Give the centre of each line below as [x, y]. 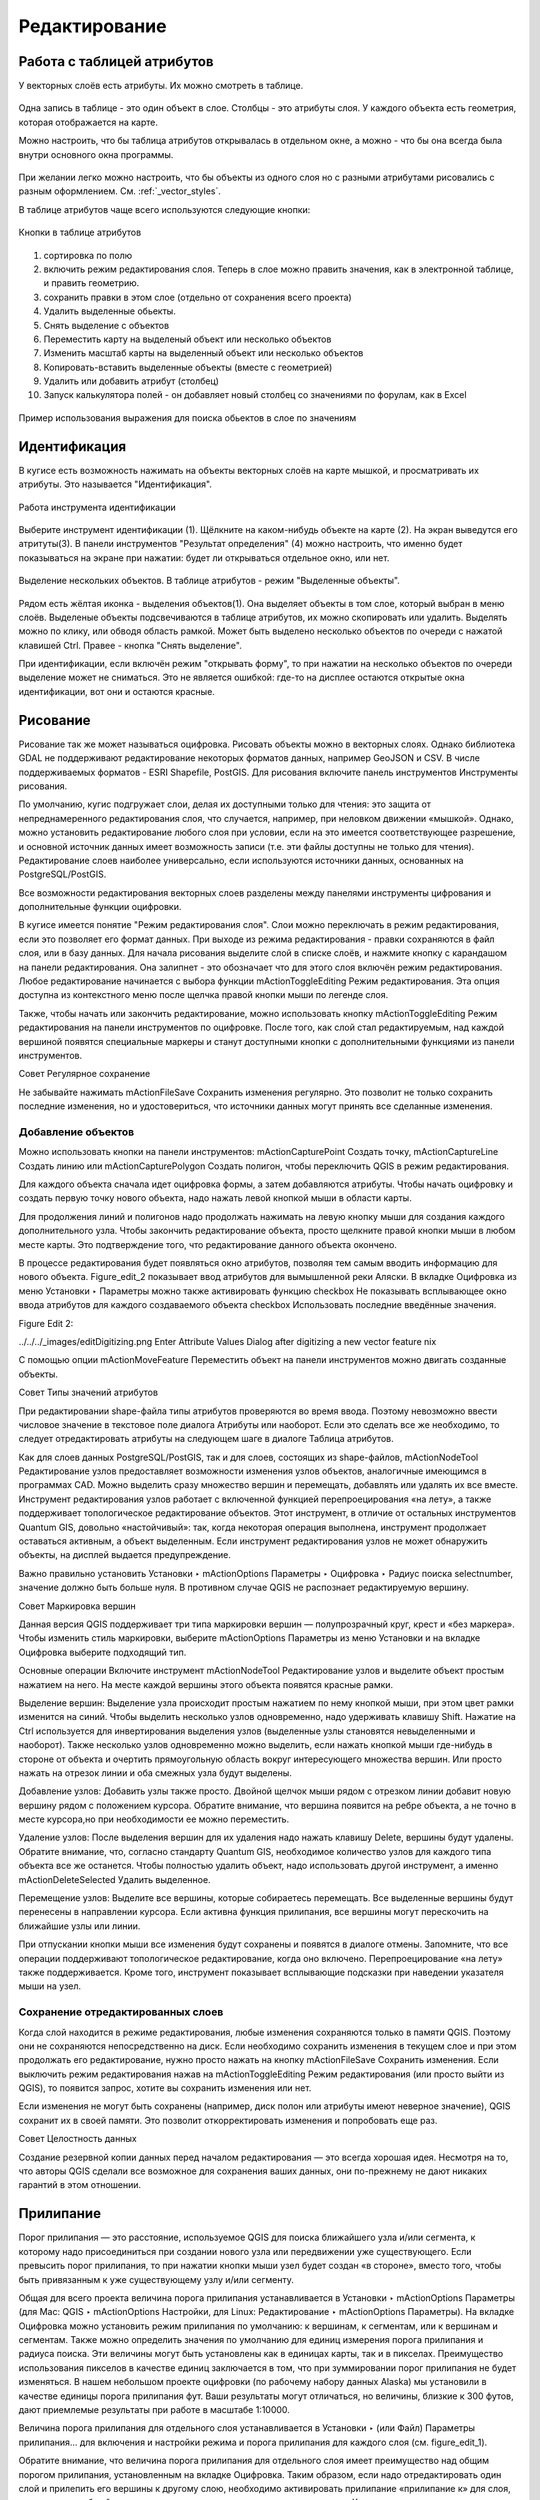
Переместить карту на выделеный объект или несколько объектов [187, 339]
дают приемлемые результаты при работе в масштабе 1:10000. [154, 2410]
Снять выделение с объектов [106, 325]
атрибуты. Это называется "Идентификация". [115, 484]
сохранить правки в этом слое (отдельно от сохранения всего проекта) [197, 297]
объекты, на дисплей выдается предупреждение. [125, 1555]
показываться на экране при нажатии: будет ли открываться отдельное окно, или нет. [204, 557]
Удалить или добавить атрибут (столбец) [131, 381]
